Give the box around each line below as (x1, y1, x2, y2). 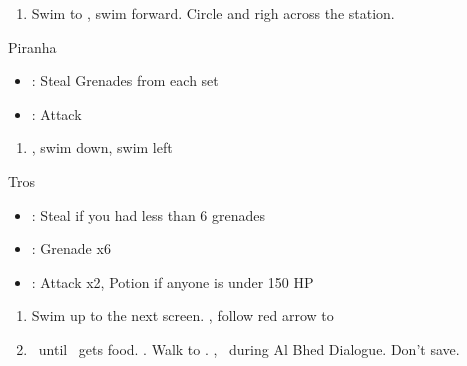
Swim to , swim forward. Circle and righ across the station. (31, 3, 395, 23)
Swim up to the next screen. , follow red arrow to (31, 305, 334, 326)
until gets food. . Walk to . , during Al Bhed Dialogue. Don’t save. (38, 338, 460, 359)
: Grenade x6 (31, 238, 111, 259)
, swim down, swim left (31, 137, 173, 158)
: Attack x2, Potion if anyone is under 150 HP (31, 271, 314, 292)
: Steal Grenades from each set (31, 70, 219, 91)
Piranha (8, 36, 57, 57)
